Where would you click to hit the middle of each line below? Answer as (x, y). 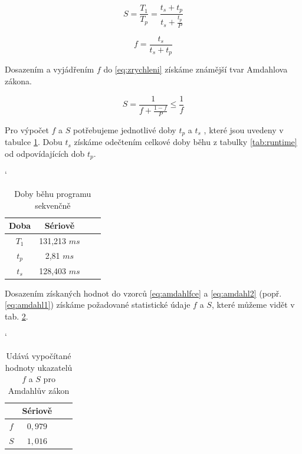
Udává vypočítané (39, 355)
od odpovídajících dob (45, 153)
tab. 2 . (17, 316)
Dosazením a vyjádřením (50, 69)
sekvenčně (53, 205)
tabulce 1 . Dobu (34, 142)
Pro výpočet (27, 129)
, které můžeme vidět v (253, 305)
